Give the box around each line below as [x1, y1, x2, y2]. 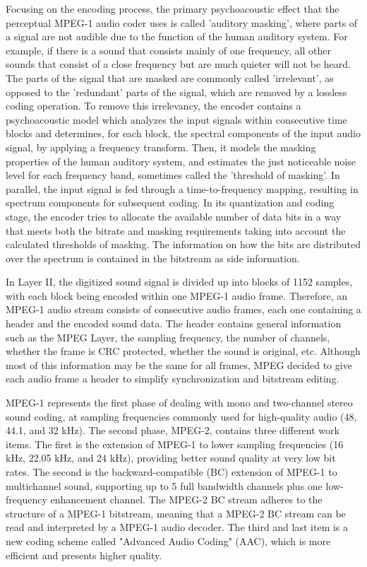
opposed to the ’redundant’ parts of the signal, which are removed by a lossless [6, 84, 347, 99]
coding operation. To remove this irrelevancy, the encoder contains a [6, 98, 301, 113]
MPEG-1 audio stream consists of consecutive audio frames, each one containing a [6, 302, 361, 317]
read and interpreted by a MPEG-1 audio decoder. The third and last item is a [6, 520, 349, 534]
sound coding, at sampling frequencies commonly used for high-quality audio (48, [6, 409, 357, 423]
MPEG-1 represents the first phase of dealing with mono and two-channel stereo [6, 395, 353, 410]
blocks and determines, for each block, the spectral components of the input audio [6, 126, 361, 141]
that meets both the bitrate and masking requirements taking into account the [6, 223, 346, 238]
